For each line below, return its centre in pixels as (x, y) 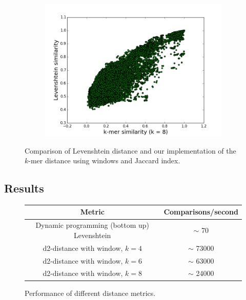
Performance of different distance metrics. (90, 293)
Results (24, 188)
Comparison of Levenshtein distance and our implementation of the (130, 150)
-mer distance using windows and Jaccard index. (104, 160)
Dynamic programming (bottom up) (92, 225)
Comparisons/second (201, 212)
